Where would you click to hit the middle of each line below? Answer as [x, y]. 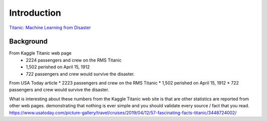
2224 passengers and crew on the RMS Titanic [74, 60]
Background [28, 42]
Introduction [35, 13]
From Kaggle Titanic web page [40, 53]
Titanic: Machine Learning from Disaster [50, 28]
